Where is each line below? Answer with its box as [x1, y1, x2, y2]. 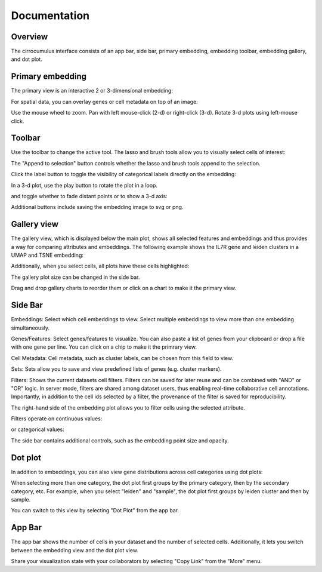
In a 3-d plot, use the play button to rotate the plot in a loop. [11, 182, 158, 189]
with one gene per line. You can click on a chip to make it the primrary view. [11, 343, 197, 350]
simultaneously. [11, 324, 50, 331]
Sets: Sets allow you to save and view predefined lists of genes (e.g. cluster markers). [11, 365, 222, 373]
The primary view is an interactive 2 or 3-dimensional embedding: [11, 87, 173, 94]
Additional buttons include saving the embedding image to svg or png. [11, 204, 184, 211]
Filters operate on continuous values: [11, 415, 103, 422]
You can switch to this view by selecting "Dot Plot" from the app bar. [11, 507, 179, 514]
